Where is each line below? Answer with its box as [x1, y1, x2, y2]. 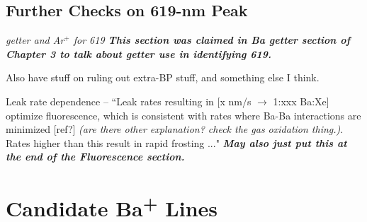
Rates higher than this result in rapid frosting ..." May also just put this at [6, 135, 347, 150]
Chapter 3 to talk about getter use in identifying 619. [6, 46, 272, 61]
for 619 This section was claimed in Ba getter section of [73, 33, 351, 47]
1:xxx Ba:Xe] [273, 93, 329, 108]
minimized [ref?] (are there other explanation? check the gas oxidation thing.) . [6, 122, 344, 136]
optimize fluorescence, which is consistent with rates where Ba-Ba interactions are [6, 107, 361, 122]
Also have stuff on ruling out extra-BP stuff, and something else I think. [6, 70, 320, 85]
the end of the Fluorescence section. [6, 149, 185, 164]
